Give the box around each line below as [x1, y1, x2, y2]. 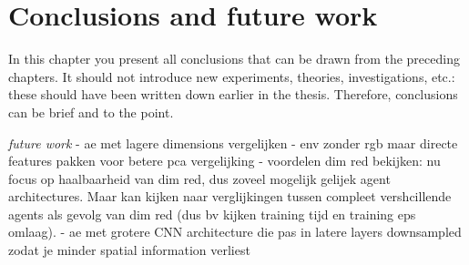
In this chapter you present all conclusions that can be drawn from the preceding [8, 49, 460, 68]
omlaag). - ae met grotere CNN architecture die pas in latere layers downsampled [8, 222, 462, 241]
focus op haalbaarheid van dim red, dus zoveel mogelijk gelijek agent [8, 168, 391, 188]
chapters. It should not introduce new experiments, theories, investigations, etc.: [8, 66, 455, 86]
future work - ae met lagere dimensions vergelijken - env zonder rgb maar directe [8, 133, 458, 152]
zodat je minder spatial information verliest [8, 240, 250, 260]
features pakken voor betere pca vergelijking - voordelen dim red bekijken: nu [8, 151, 441, 170]
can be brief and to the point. [8, 102, 174, 121]
